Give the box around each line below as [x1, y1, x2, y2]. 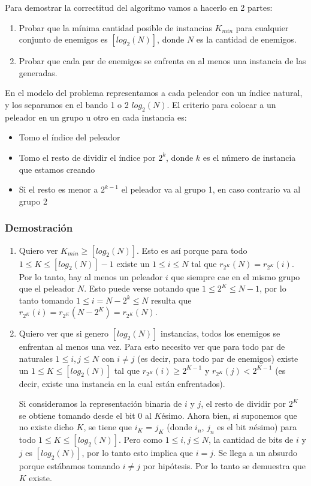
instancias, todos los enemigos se [160, 327, 280, 340]
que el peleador [19, 282, 75, 295]
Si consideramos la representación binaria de [19, 397, 182, 410]
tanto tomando [19, 293, 74, 306]
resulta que [151, 293, 192, 306]
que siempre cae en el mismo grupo [171, 270, 300, 283]
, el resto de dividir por [201, 397, 286, 410]
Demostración [5, 220, 73, 235]
